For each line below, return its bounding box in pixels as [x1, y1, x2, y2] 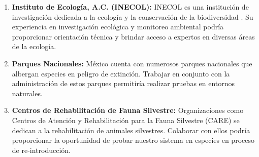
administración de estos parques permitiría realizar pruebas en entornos [12, 78, 235, 89]
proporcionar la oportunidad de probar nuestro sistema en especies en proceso [12, 135, 254, 145]
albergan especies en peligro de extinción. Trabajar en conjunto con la [12, 68, 230, 78]
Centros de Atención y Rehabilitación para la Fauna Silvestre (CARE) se [12, 114, 240, 125]
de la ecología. [12, 41, 56, 52]
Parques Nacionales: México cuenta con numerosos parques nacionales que [12, 58, 252, 68]
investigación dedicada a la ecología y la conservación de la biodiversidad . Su [12, 11, 253, 22]
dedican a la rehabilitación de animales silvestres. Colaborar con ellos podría [12, 125, 250, 135]
